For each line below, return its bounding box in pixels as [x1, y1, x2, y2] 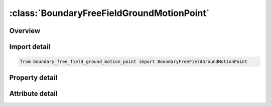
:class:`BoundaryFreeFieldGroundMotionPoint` [9, 7, 210, 18]
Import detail [9, 42, 50, 51]
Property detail [9, 73, 58, 82]
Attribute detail [9, 89, 58, 97]
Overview [9, 26, 41, 35]
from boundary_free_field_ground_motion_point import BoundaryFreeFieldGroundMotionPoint [20, 59, 248, 64]
